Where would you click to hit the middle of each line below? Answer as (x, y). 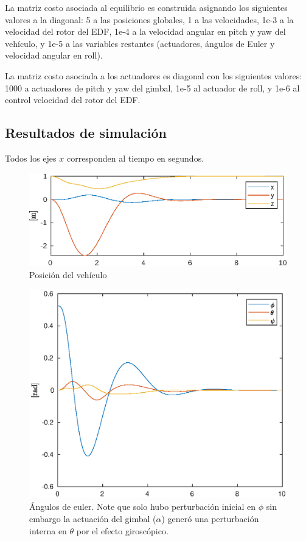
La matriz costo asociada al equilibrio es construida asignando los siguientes (146, 7)
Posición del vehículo (68, 274)
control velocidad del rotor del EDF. (73, 100)
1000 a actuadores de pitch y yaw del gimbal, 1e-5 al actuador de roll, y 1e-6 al (152, 88)
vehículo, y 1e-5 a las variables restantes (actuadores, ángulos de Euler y (140, 43)
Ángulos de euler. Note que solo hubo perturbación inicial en (143, 507)
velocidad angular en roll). (54, 55)
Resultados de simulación (86, 133)
